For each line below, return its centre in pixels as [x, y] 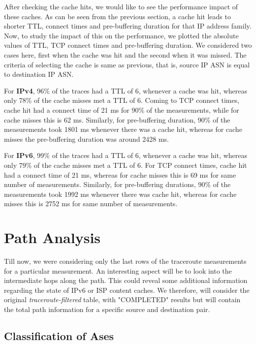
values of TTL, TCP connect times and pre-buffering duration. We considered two [128, 45]
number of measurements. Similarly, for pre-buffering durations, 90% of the [117, 184]
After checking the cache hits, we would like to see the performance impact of [121, 6]
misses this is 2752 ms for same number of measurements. [91, 203]
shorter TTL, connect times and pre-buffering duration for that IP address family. [128, 26]
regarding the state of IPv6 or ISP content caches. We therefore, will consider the [127, 290]
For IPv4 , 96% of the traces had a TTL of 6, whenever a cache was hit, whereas [126, 90]
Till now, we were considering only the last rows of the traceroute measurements [125, 261]
